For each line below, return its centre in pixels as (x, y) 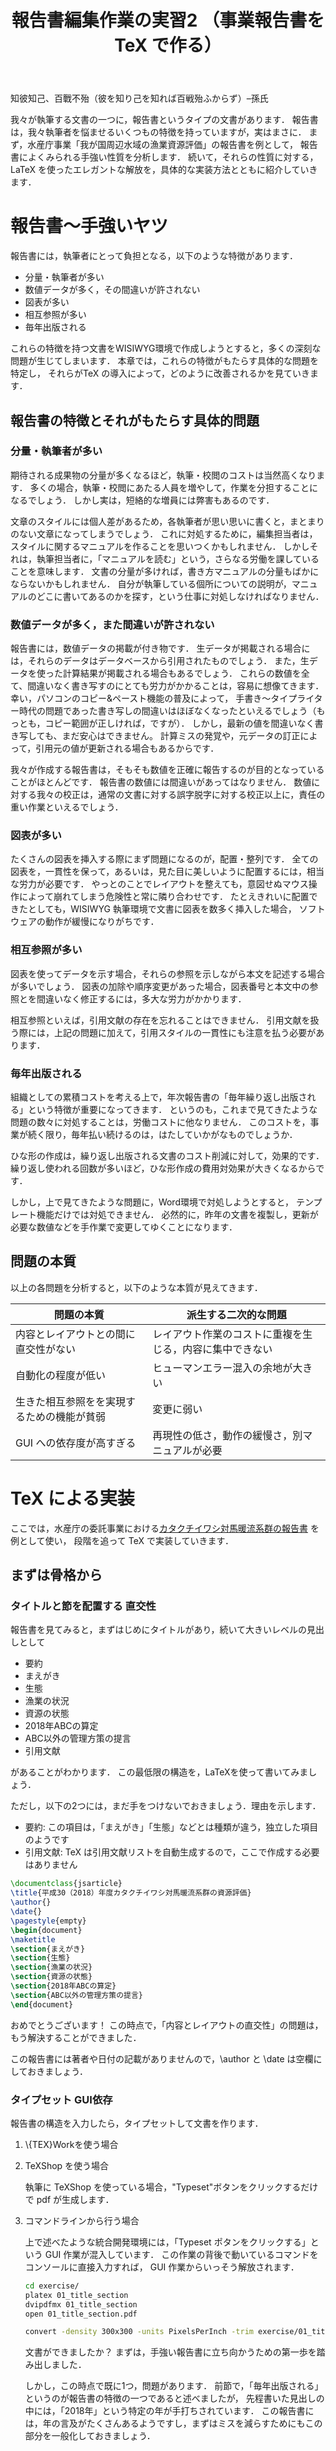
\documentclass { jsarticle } (66, 1884)
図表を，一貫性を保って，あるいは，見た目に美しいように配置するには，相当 (167, 872)
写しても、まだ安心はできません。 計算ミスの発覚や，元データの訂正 (159, 736)
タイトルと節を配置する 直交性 (83, 1606)
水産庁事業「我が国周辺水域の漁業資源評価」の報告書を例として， (162, 145)
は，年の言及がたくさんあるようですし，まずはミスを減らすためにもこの (173, 2423)
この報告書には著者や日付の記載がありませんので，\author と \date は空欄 (162, 2058)
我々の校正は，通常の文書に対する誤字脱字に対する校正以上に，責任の (181, 795)
